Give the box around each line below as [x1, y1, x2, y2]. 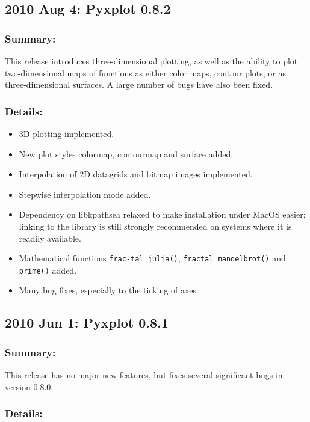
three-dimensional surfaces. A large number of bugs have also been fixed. [5, 78, 273, 91]
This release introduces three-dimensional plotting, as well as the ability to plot [5, 55, 298, 67]
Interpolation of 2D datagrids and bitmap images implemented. [19, 168, 253, 180]
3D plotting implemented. [19, 127, 114, 139]
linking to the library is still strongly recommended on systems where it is [19, 219, 292, 232]
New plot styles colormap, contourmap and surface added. [19, 147, 234, 160]
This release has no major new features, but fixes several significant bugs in [5, 368, 283, 381]
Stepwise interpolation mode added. [19, 188, 151, 200]
